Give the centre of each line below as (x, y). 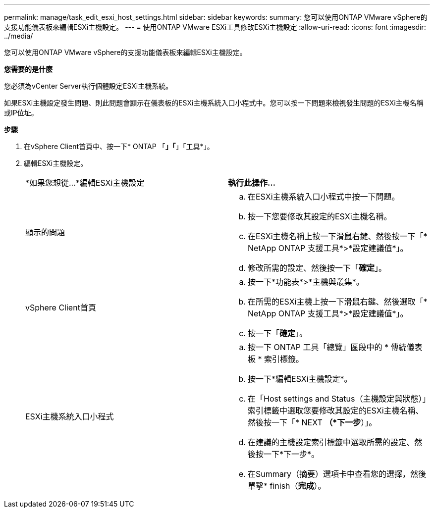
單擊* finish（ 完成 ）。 (287, 486)
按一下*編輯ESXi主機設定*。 (300, 379)
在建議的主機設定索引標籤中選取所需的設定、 (331, 442)
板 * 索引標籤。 (276, 359)
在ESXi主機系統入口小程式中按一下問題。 (324, 197)
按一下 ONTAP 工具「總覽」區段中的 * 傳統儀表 (335, 347)
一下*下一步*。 (292, 454)
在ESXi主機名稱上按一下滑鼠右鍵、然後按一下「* (338, 236)
